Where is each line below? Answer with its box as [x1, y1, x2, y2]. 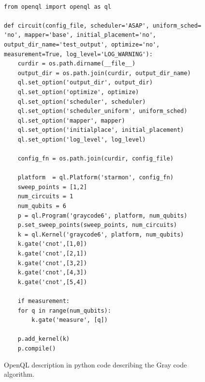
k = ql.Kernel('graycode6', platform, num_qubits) [17, 231, 184, 238]
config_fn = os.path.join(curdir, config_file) [17, 155, 174, 162]
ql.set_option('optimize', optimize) [17, 88, 139, 95]
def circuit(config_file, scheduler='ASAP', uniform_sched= [4, 22, 202, 29]
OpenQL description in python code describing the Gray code [4, 359, 187, 369]
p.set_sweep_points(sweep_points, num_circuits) [17, 222, 177, 229]
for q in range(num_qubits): [17, 307, 111, 314]
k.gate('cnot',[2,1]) [17, 250, 87, 257]
